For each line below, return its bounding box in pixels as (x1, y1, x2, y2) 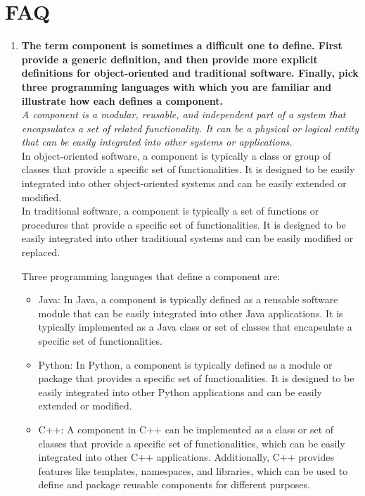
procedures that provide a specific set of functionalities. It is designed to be (21, 217, 346, 231)
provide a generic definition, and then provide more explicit (21, 51, 318, 66)
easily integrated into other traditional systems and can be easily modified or (21, 231, 354, 246)
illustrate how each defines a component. (21, 93, 224, 108)
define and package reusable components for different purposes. (38, 477, 310, 492)
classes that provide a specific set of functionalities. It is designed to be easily (21, 162, 355, 177)
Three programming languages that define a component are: (21, 268, 281, 283)
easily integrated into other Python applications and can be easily (38, 384, 323, 399)
